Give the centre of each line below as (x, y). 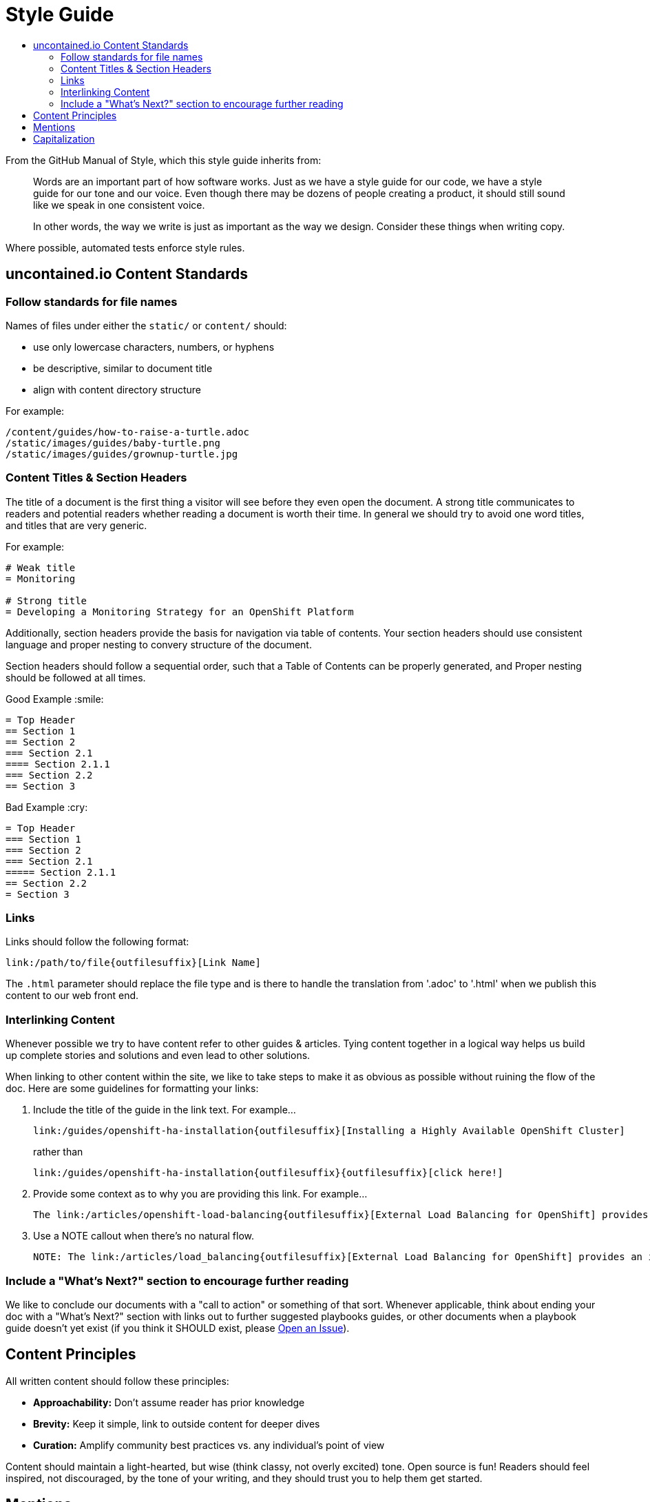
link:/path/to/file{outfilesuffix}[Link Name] (133, 963)
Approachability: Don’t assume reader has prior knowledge (169, 1402)
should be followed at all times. (76, 677)
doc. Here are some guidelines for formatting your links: (132, 1089)
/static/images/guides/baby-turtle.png (113, 443)
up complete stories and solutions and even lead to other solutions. (158, 1056)
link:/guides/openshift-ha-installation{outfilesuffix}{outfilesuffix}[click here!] (268, 1173)
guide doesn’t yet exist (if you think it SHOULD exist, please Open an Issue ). (178, 1328)
